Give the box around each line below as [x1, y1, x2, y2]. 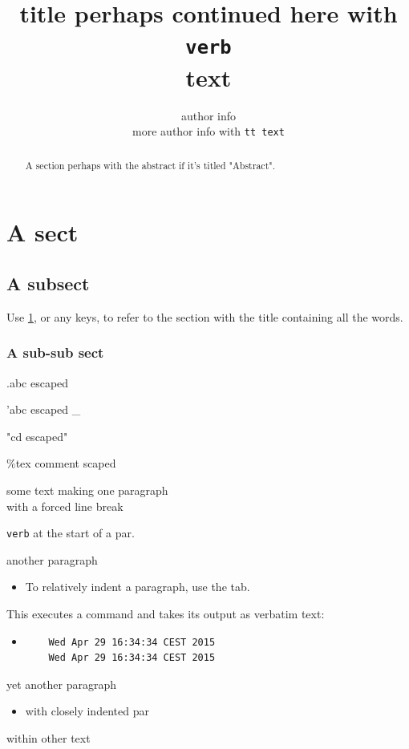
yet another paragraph [6, 675, 117, 692]
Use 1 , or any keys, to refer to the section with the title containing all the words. [6, 308, 403, 325]
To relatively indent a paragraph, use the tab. [25, 578, 250, 595]
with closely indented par [25, 702, 149, 719]
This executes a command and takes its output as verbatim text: [6, 605, 325, 621]
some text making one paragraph [6, 481, 168, 498]
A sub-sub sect [6, 342, 104, 362]
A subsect [6, 270, 90, 295]
